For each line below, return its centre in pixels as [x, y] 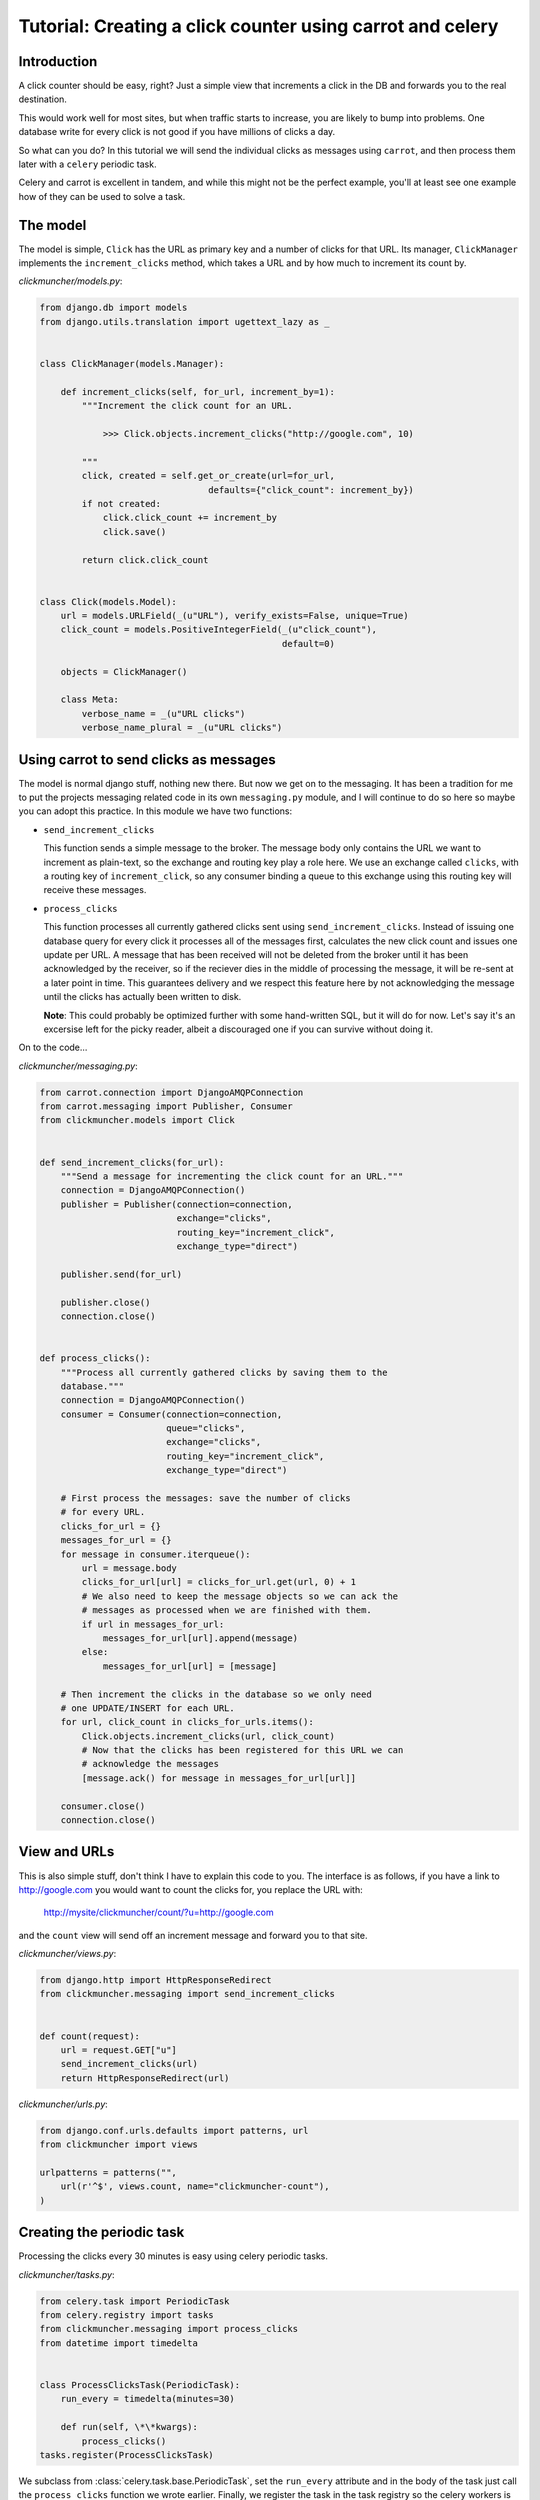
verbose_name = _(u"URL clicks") [163, 713]
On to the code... [53, 1047]
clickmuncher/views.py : [67, 1954]
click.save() [134, 531]
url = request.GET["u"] [118, 2050]
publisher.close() [105, 1302]
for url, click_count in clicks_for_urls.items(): [187, 1722]
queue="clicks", [205, 1428]
